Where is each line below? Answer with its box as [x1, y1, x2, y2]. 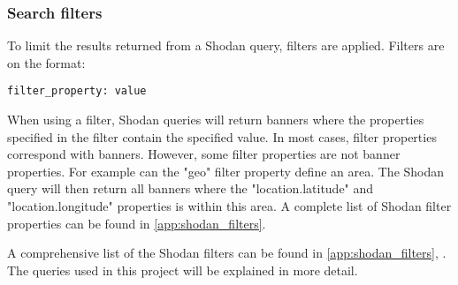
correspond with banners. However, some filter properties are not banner [7, 145, 401, 163]
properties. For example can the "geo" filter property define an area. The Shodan [7, 161, 445, 180]
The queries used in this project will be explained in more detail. [7, 260, 358, 279]
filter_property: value [7, 85, 147, 98]
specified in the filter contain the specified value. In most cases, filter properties [7, 127, 437, 146]
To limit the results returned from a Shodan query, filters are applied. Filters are [7, 36, 445, 55]
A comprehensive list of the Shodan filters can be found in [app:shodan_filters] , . [7, 244, 447, 262]
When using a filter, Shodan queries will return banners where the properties [7, 110, 424, 129]
